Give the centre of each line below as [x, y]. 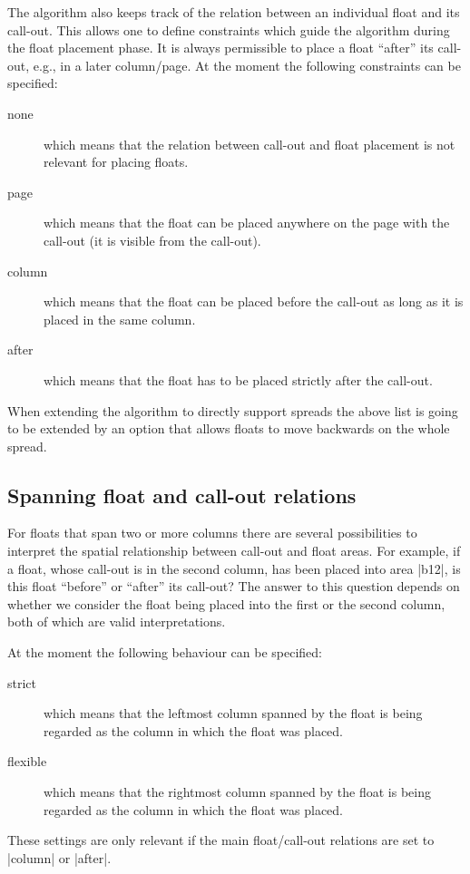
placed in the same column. [120, 319]
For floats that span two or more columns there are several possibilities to [212, 533]
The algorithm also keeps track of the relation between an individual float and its [234, 12]
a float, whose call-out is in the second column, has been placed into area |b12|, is [234, 568]
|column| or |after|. [59, 857]
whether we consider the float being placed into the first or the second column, [226, 603]
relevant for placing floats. [116, 162]
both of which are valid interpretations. [117, 622]
